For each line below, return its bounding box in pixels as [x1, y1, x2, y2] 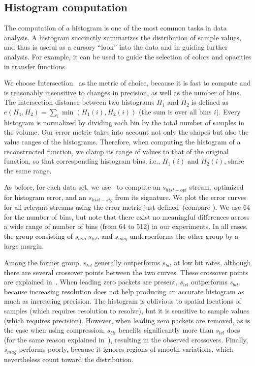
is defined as [191, 97, 228, 107]
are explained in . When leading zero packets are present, [4, 277, 178, 287]
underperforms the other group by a [129, 231, 239, 241]
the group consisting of [4, 231, 73, 241]
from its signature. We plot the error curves [115, 192, 247, 202]
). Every [216, 106, 241, 116]
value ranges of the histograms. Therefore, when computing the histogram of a [4, 136, 241, 146]
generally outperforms [94, 257, 160, 268]
